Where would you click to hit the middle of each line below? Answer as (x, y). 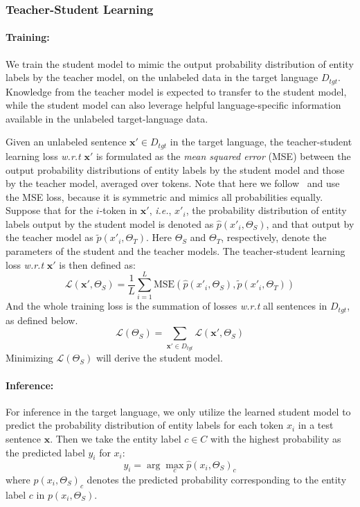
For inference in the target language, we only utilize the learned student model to (178, 411)
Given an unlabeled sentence (66, 142)
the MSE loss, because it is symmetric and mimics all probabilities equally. (164, 196)
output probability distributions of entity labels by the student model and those (175, 169)
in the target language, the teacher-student (261, 142)
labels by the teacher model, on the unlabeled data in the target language (162, 77)
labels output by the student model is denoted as (110, 223)
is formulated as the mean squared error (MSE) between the (223, 155)
